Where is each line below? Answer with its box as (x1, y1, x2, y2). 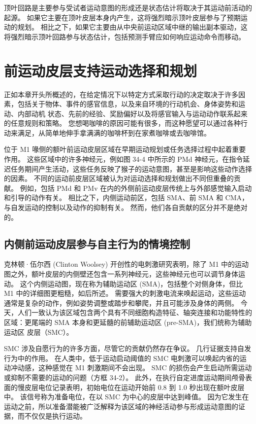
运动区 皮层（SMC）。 (4, 326, 73, 337)
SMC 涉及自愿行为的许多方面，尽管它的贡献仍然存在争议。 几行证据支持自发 (4, 343, 252, 353)
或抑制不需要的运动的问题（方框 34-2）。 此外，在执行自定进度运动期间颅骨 (4, 372, 245, 382)
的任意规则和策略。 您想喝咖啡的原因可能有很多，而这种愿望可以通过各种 (4, 118, 241, 128)
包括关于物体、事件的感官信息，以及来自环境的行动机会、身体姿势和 (17, 99, 238, 109)
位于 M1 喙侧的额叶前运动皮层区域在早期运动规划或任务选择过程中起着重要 (4, 144, 246, 154)
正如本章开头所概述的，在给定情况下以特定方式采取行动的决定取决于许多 (4, 89, 238, 99)
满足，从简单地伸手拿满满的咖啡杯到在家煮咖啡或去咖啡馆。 (17, 127, 211, 138)
